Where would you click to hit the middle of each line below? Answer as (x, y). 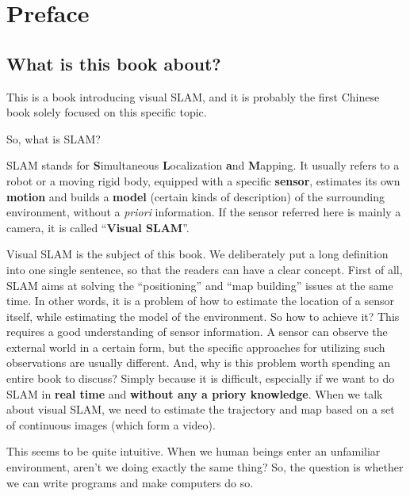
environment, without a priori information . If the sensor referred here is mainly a (204, 212)
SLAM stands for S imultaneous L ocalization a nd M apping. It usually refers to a (203, 165)
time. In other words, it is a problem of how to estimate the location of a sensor (200, 301)
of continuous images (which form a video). (111, 424)
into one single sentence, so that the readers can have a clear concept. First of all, (205, 269)
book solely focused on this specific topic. (107, 112)
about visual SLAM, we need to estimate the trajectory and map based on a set (201, 409)
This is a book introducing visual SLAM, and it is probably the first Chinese (193, 96)
